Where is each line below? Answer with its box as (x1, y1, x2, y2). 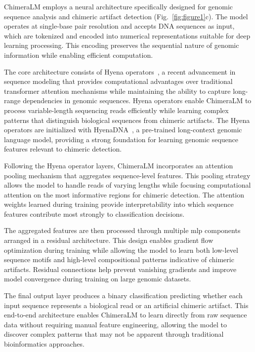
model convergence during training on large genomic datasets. (4, 274, 191, 284)
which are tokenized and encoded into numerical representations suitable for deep (4, 30, 251, 40)
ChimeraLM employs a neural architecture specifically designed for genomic (4, 1, 233, 11)
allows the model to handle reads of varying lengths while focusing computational (4, 180, 251, 190)
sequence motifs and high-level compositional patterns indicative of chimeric (4, 254, 234, 265)
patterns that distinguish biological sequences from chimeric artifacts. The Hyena (4, 115, 250, 125)
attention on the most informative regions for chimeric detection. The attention (4, 189, 245, 199)
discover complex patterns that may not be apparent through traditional (4, 329, 224, 339)
